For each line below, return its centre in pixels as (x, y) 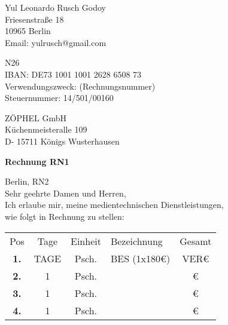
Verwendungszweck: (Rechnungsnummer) (80, 86)
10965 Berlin (28, 31)
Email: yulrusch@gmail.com (56, 42)
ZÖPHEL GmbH (36, 117)
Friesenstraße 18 (34, 19)
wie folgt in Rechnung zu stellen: (65, 216)
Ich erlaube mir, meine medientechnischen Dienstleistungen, (114, 205)
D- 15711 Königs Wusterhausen (62, 141)
